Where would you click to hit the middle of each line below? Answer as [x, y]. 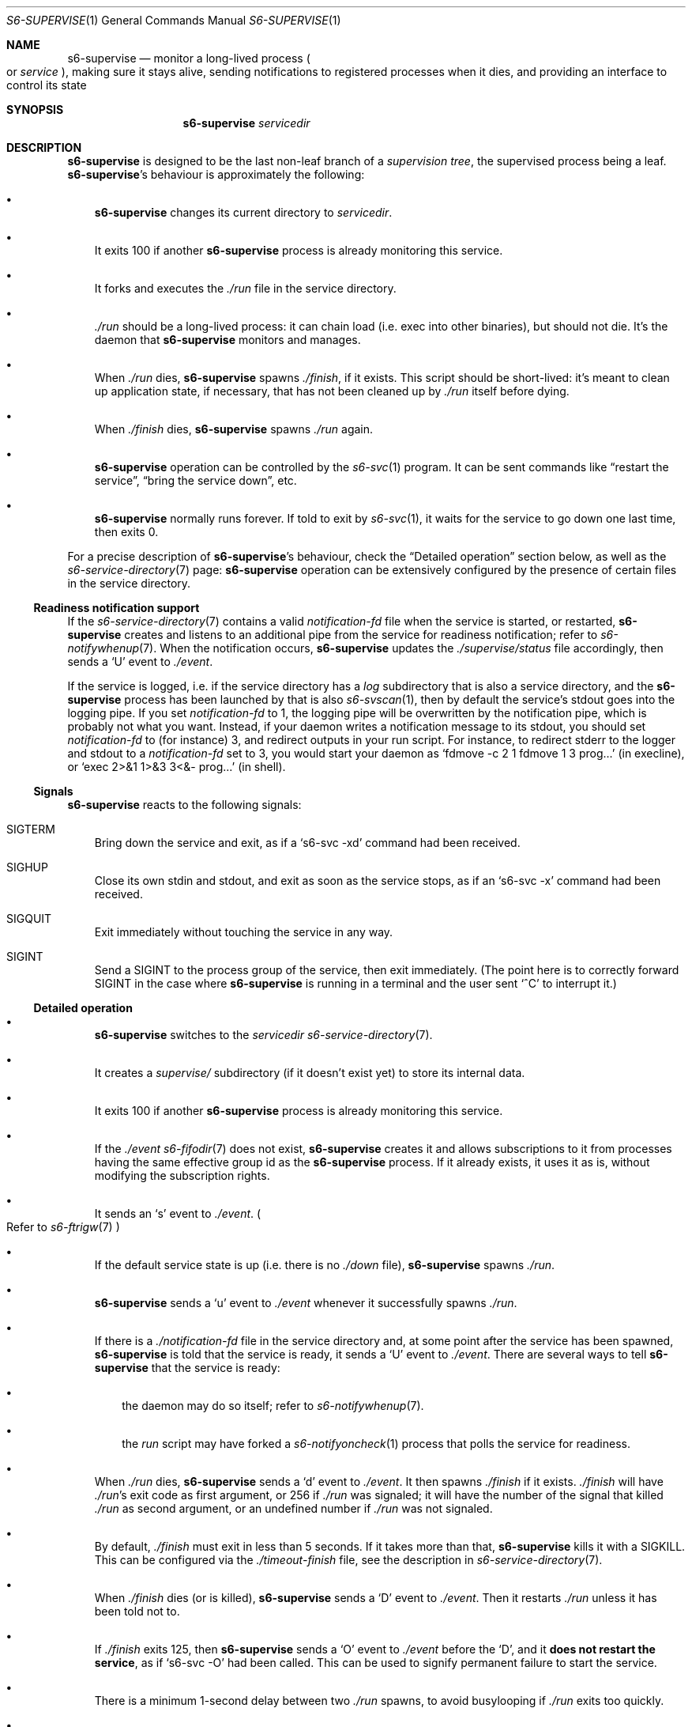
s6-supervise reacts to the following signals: [184, 805]
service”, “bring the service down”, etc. [196, 480]
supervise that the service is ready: [187, 1368]
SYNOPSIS [35, 110]
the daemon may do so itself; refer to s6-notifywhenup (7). [273, 1406]
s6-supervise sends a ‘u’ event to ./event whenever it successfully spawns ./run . [306, 1303]
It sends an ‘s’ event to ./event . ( [178, 1213]
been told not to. [137, 1611]
